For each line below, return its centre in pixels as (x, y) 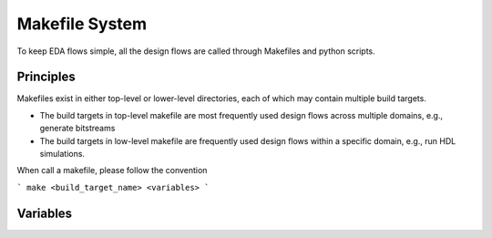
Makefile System (82, 24)
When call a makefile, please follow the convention (112, 171)
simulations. (62, 154)
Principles (46, 77)
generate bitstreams (77, 129)
